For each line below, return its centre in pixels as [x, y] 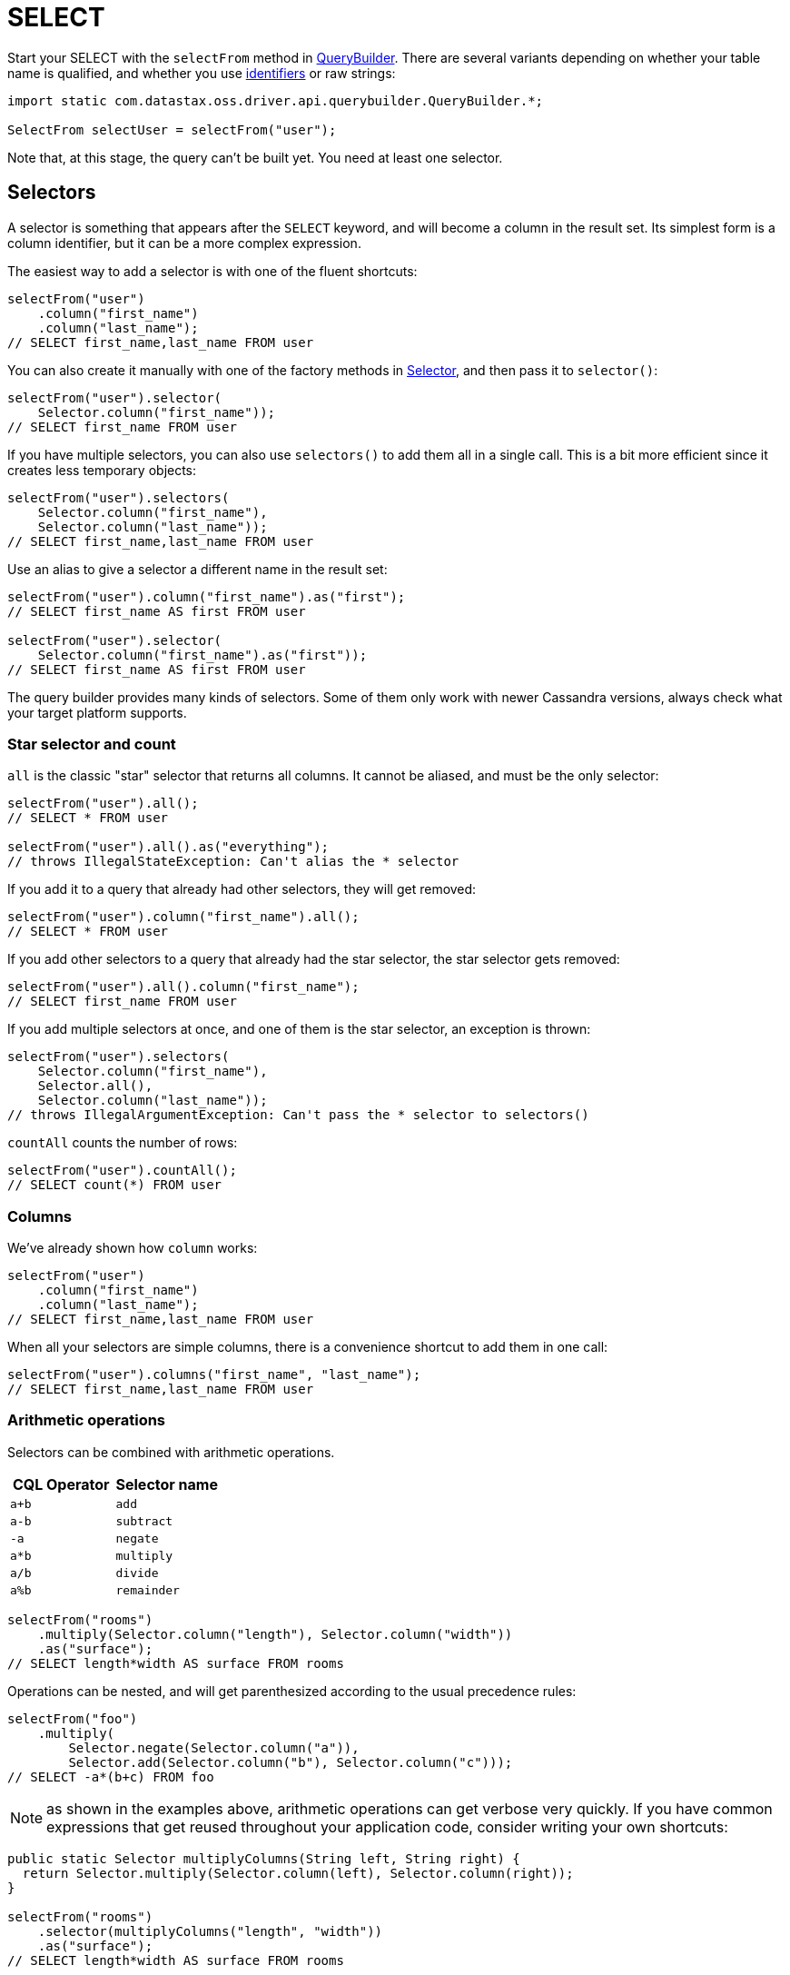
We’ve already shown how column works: [133, 1248]
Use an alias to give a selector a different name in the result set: [197, 569]
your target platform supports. [97, 712]
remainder [148, 1590]
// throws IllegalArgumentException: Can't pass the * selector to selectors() [298, 1115]
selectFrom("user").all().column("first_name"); [183, 987]
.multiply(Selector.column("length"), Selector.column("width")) [275, 1634]
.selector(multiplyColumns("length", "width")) [210, 1931]
